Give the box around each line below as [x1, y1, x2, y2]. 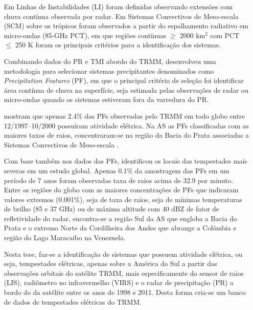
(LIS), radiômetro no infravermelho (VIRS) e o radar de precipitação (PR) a [4, 277, 233, 288]
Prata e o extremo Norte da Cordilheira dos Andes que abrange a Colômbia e [4, 223, 236, 233]
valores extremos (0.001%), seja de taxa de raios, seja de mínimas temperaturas [4, 194, 242, 204]
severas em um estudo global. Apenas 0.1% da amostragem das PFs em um [4, 165, 230, 175]
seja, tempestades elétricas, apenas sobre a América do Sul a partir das [4, 258, 217, 269]
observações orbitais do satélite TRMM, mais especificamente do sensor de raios [4, 268, 244, 278]
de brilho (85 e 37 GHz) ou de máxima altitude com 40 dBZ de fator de [4, 204, 219, 214]
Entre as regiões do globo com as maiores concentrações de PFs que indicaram [4, 185, 239, 195]
